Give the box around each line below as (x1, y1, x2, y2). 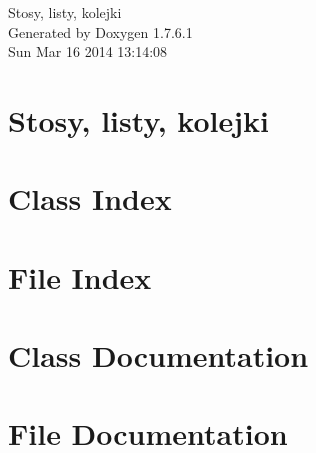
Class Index (8, 178, 172, 219)
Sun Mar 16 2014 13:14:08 (8, 41, 168, 62)
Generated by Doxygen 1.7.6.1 (8, 21, 193, 42)
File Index (8, 256, 152, 297)
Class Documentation (8, 335, 309, 376)
